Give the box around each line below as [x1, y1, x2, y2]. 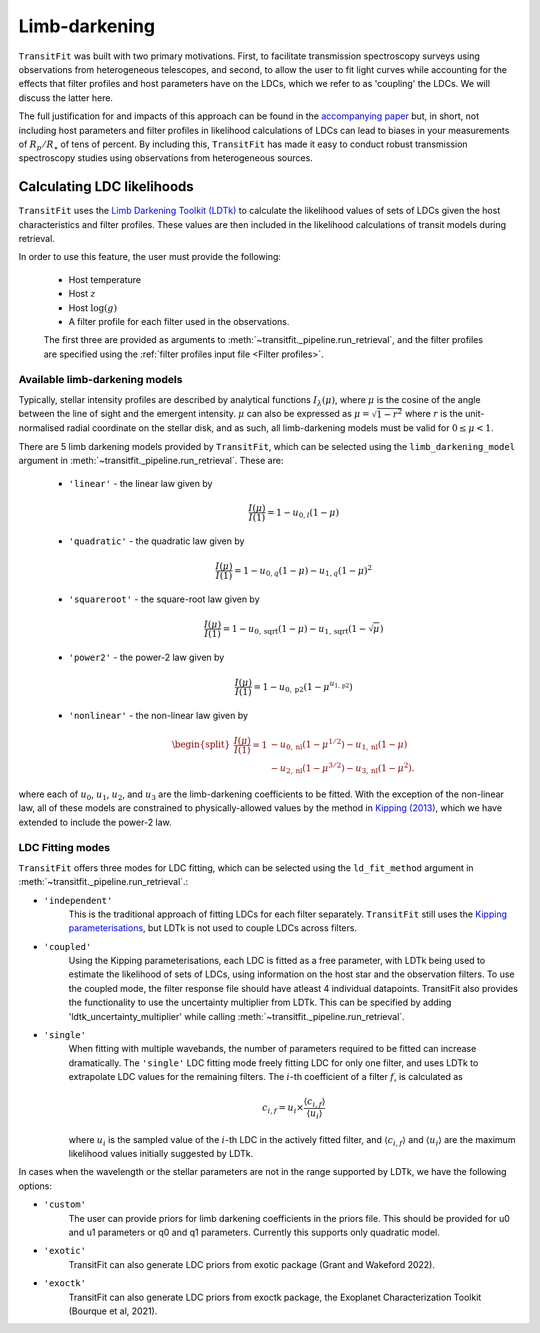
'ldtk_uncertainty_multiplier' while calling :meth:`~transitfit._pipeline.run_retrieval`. [68, 1010, 405, 1022]
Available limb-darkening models [18, 373, 183, 387]
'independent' [43, 895, 113, 906]
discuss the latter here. [18, 91, 114, 104]
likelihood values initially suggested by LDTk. [68, 1148, 254, 1160]
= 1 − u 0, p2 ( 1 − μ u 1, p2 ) [253, 679, 354, 694]
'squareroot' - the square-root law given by [68, 593, 260, 605]
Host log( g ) [68, 301, 118, 314]
